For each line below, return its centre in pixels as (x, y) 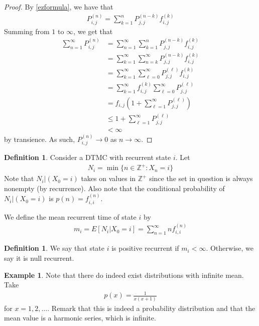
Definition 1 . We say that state (54, 248)
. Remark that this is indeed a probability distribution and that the (151, 308)
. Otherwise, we (230, 248)
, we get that (93, 31)
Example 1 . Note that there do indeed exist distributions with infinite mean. (124, 275)
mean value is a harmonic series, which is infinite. (80, 318)
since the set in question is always (201, 178)
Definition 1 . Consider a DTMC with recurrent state (88, 157)
